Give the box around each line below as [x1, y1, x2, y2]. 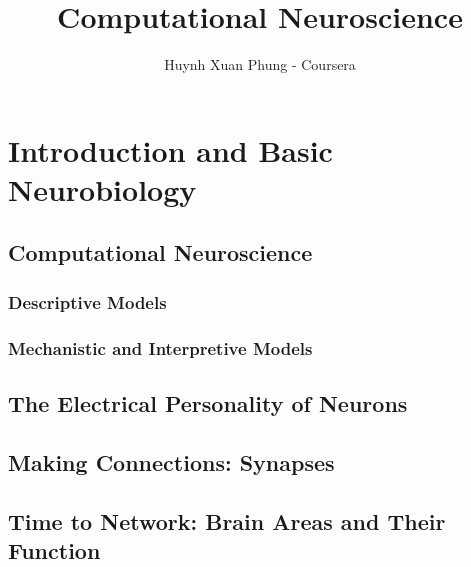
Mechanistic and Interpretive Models [8, 335, 313, 360]
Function [8, 534, 101, 565]
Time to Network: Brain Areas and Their [8, 505, 446, 536]
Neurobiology [8, 168, 197, 209]
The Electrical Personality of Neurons [8, 387, 408, 418]
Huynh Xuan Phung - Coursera [164, 54, 356, 75]
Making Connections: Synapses [8, 446, 335, 477]
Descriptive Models [8, 289, 167, 314]
